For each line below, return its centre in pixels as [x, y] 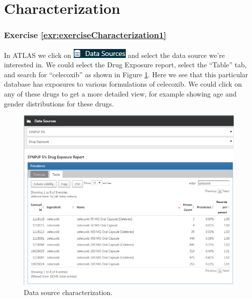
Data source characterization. [68, 292]
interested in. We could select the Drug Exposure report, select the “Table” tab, [126, 65]
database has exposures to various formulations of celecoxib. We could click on [123, 84]
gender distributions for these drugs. [59, 103]
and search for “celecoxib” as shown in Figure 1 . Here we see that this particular [126, 74]
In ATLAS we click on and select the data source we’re [115, 55]
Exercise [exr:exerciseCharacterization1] [85, 35]
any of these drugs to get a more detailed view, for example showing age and [120, 93]
